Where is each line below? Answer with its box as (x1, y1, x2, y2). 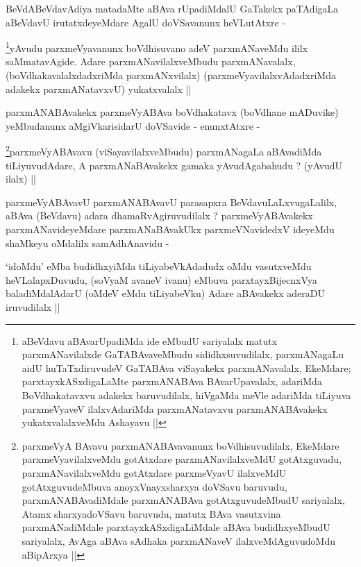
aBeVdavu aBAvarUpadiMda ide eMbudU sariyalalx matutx (22, 333, 278, 348)
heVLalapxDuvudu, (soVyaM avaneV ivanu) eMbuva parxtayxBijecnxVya (6, 272, 317, 287)
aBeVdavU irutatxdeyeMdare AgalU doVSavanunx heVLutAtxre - (6, 15, 286, 29)
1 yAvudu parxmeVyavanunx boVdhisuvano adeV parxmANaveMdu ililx (6, 39, 308, 55)
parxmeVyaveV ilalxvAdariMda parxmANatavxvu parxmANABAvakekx (22, 401, 328, 416)
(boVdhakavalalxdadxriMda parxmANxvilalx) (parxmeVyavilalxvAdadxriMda (6, 68, 336, 83)
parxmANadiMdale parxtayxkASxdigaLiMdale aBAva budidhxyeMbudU (22, 520, 330, 534)
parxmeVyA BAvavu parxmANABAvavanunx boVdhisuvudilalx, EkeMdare (22, 438, 339, 452)
